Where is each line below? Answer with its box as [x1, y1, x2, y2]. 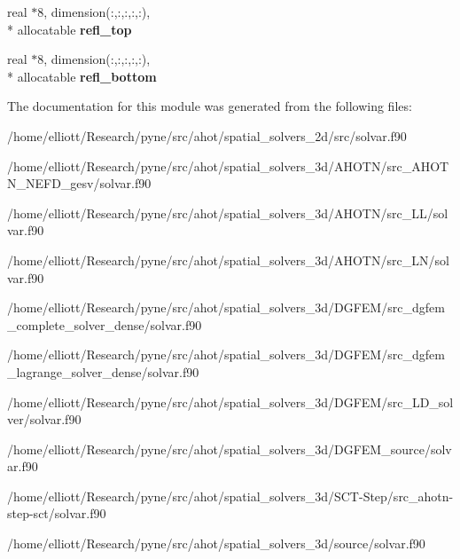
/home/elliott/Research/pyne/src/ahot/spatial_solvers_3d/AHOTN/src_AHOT [7, 156, 449, 175]
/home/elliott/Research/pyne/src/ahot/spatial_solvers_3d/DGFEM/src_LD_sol [7, 392, 454, 411]
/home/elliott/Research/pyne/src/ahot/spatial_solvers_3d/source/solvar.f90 [7, 534, 425, 553]
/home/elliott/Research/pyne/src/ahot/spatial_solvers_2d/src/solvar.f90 [7, 126, 407, 145]
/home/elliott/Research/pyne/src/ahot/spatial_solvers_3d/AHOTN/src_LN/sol [7, 250, 449, 269]
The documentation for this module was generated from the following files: [7, 97, 412, 115]
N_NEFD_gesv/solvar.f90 [7, 174, 152, 193]
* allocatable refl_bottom [7, 67, 157, 85]
